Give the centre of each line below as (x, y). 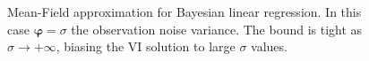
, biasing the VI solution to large (146, 46)
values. (269, 46)
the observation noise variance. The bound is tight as (217, 29)
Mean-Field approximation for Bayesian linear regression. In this (184, 11)
